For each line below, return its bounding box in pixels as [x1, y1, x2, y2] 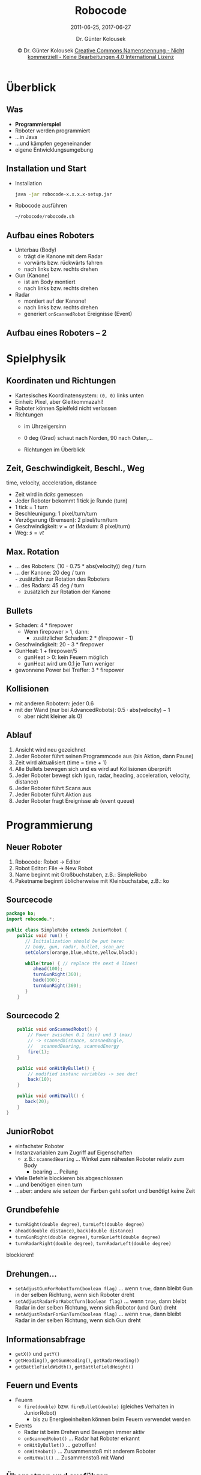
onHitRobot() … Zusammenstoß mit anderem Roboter [23, 1447, 156, 1455]
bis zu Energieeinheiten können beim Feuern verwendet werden [32, 1415, 191, 1423]
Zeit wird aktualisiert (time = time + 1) [14, 759, 107, 766]
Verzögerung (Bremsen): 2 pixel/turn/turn [14, 516, 118, 524]
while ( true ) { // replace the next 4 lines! [25, 960, 138, 966]
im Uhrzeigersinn [23, 422, 67, 430]
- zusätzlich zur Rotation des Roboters [14, 575, 110, 583]
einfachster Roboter [14, 1142, 64, 1149]
